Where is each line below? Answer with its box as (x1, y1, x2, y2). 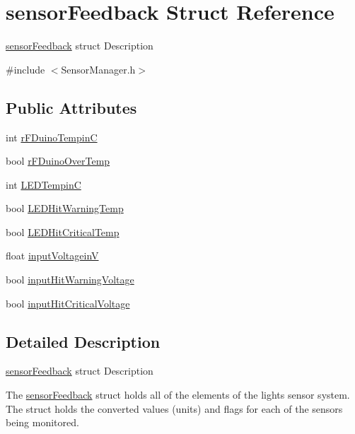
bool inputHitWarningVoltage (6, 272, 134, 287)
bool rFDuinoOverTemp (6, 153, 110, 168)
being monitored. (6, 415, 79, 430)
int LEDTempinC (6, 177, 81, 192)
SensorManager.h (61, 61, 136, 76)
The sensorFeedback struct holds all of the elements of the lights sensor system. (6, 387, 350, 402)
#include (6, 61, 45, 76)
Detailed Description (6, 330, 161, 352)
